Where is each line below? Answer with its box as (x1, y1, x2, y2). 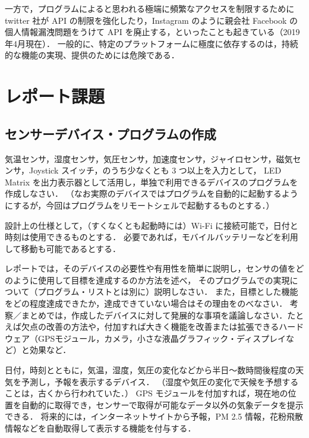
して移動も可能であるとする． (5, 242, 121, 254)
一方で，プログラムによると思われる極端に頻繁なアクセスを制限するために (5, 2, 295, 14)
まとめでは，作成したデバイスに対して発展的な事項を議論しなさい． (21, 308, 288, 321)
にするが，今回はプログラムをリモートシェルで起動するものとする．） (5, 198, 275, 211)
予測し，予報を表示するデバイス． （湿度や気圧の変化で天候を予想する (21, 375, 299, 387)
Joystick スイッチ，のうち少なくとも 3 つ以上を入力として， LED (29, 164, 282, 177)
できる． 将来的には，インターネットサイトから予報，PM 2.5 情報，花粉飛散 (5, 410, 303, 423)
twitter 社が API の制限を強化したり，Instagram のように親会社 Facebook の (5, 14, 298, 26)
